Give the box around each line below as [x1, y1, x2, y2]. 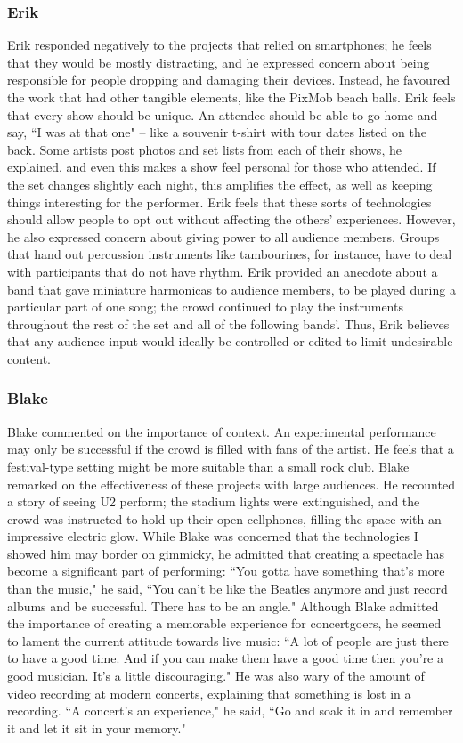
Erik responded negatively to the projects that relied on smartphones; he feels [7, 36, 432, 54]
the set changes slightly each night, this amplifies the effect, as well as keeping [7, 174, 433, 193]
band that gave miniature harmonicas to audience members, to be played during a [7, 279, 456, 298]
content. [7, 349, 51, 367]
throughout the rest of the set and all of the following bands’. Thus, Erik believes [7, 314, 450, 333]
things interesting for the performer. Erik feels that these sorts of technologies [7, 192, 432, 211]
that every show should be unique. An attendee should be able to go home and [7, 105, 438, 124]
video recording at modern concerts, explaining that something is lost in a [7, 683, 411, 702]
